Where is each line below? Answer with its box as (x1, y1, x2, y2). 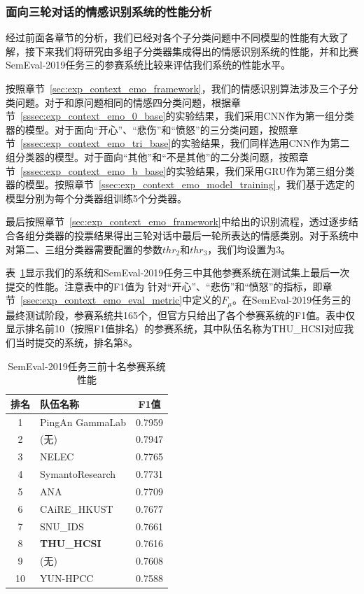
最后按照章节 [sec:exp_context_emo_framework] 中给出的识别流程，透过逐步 (6, 214, 349, 229)
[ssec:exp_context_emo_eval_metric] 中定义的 (20, 292, 222, 307)
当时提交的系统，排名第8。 (15, 334, 138, 349)
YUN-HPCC (40, 571, 94, 586)
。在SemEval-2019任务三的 (232, 292, 351, 307)
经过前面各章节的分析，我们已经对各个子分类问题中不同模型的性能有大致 (6, 30, 339, 45)
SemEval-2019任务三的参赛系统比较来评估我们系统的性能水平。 (6, 57, 291, 72)
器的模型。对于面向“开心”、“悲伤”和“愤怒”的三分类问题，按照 (6, 122, 288, 136)
